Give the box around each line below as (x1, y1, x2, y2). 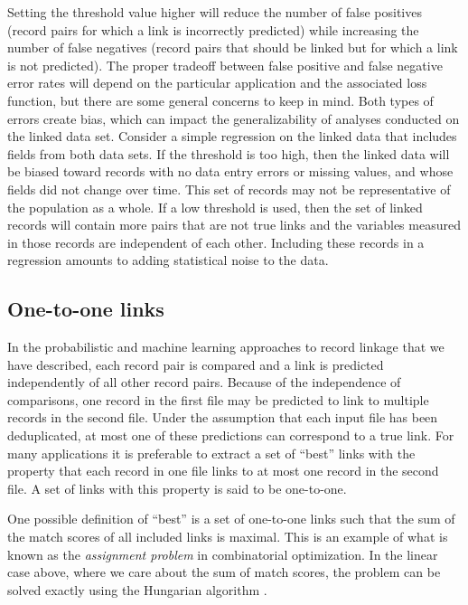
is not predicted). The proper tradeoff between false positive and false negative (7, 55, 443, 74)
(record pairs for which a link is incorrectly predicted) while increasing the (7, 20, 419, 39)
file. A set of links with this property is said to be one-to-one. (7, 478, 347, 497)
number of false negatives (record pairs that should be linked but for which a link (7, 38, 458, 57)
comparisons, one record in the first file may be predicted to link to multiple (7, 390, 429, 409)
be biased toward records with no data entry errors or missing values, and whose (7, 162, 454, 181)
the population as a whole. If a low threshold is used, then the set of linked (7, 197, 423, 216)
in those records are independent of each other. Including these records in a (7, 232, 425, 251)
